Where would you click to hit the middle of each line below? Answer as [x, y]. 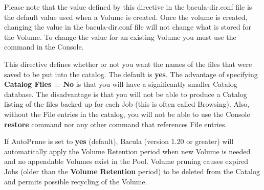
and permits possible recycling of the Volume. [76, 181]
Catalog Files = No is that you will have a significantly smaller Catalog [121, 84]
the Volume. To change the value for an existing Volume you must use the [120, 37]
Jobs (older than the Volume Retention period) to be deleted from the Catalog [132, 171]
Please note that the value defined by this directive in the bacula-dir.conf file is [128, 7]
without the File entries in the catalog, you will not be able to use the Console [127, 114]
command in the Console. [44, 47]
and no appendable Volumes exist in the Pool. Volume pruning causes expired [126, 161]
